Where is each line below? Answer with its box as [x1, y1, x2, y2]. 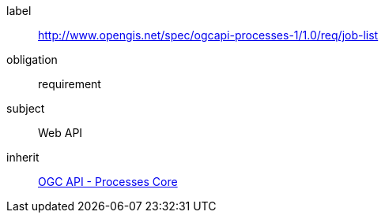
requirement [38, 77, 101, 91]
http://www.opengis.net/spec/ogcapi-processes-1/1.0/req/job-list [38, 28, 379, 42]
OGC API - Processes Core [38, 175, 178, 188]
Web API [38, 126, 83, 139]
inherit [6, 150, 40, 164]
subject [6, 102, 45, 115]
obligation [6, 53, 58, 66]
